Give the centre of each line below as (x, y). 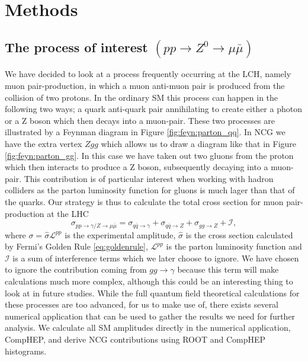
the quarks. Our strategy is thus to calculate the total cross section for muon (144, 201)
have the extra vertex (44, 143)
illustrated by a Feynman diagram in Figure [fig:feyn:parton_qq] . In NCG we (145, 132)
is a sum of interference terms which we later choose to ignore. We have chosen (156, 258)
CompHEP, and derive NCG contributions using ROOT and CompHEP (135, 339)
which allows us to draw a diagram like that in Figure (199, 143)
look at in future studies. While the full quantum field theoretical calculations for (152, 293)
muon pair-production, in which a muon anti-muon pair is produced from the (145, 86)
